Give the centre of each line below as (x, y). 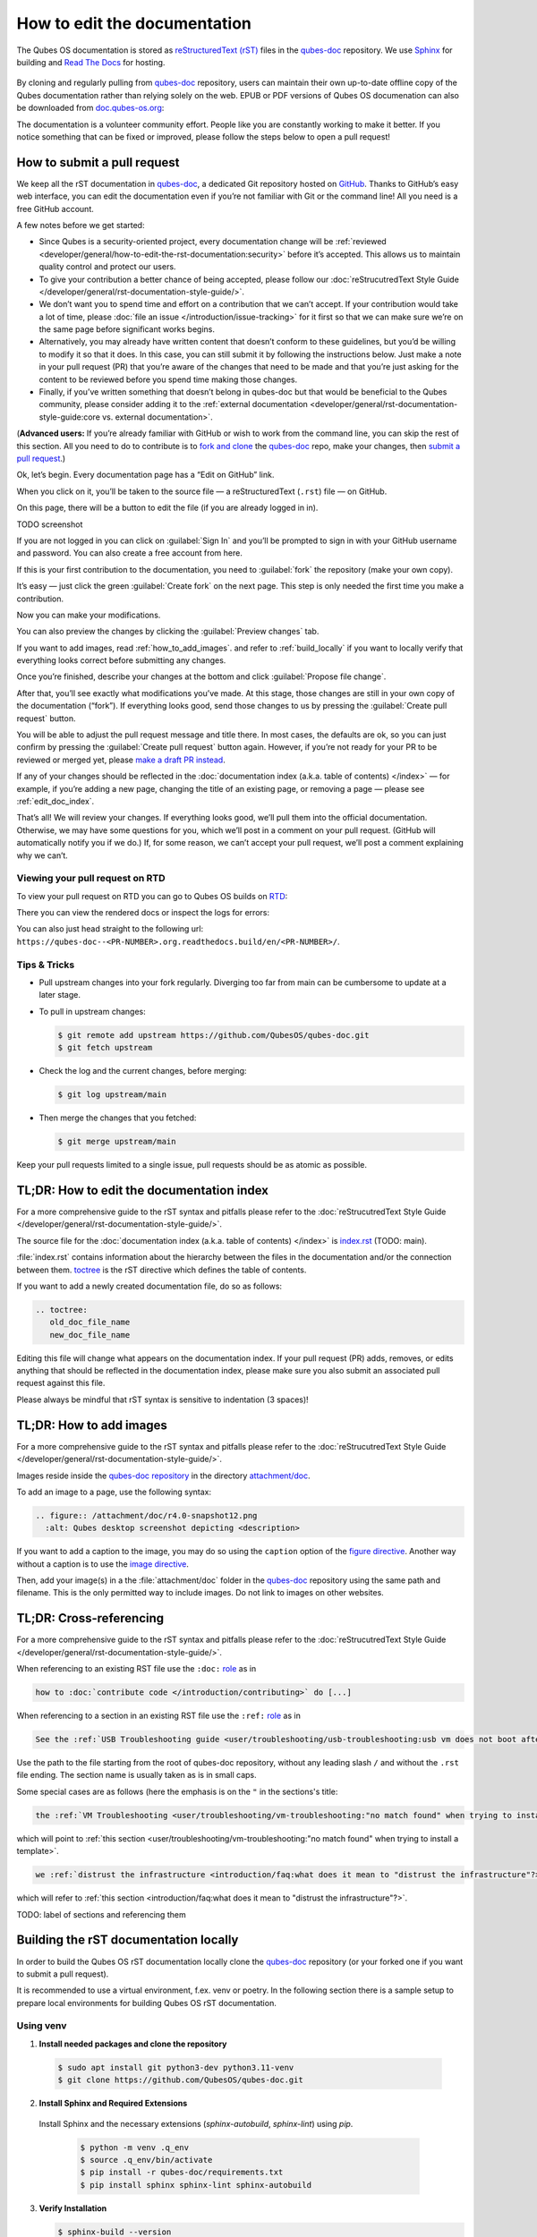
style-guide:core (69, 417)
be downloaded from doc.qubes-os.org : (90, 108)
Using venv (42, 2026)
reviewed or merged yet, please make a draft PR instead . (121, 760)
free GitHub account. (55, 208)
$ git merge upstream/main (117, 1142)
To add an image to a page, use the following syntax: (114, 1492)
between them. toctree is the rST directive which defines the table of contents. (162, 1270)
